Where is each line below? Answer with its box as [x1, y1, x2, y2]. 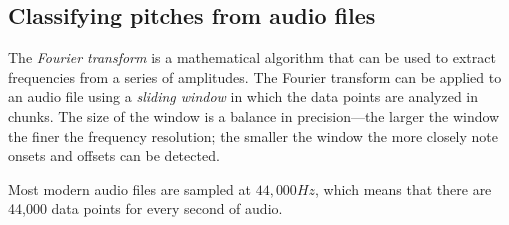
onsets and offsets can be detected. [8, 145, 220, 166]
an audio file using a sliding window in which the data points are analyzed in [8, 86, 478, 107]
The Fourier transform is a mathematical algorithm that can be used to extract [8, 47, 496, 68]
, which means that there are [315, 178, 492, 199]
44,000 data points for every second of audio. [8, 198, 283, 219]
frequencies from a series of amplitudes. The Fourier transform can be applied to [8, 66, 502, 87]
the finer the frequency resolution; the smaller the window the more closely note [8, 125, 499, 146]
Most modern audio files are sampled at [8, 178, 251, 199]
